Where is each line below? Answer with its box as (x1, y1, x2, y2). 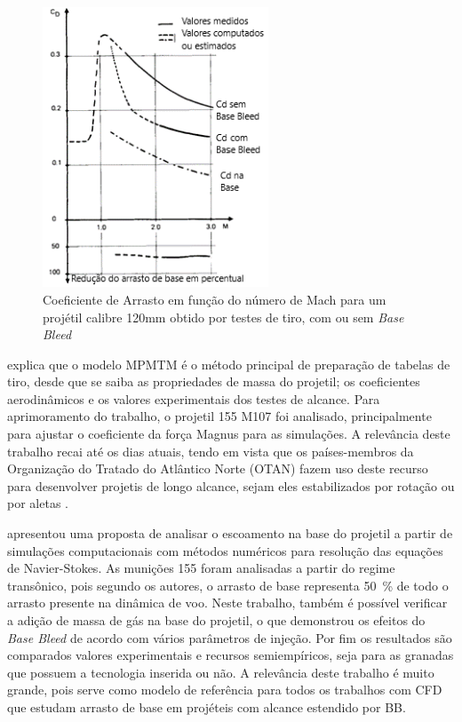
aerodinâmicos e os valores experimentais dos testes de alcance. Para (7, 389, 380, 408)
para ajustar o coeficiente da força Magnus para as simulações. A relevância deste (7, 424, 450, 443)
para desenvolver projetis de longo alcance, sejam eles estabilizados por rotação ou (7, 476, 455, 495)
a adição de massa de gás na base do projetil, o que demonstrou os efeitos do (7, 611, 426, 630)
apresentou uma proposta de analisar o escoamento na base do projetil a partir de (7, 524, 453, 543)
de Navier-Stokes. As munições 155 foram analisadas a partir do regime (7, 559, 395, 577)
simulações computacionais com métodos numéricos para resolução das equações (7, 541, 443, 559)
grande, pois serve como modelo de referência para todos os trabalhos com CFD (7, 680, 442, 699)
